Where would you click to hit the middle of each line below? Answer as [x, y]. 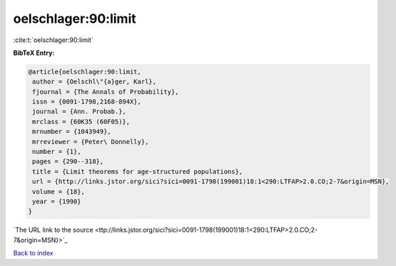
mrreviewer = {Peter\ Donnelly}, [91, 142]
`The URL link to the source [53, 230]
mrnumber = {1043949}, [72, 132]
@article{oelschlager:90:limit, [85, 72]
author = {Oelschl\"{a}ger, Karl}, [95, 82]
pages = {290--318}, [68, 162]
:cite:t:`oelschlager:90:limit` [54, 40]
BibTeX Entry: [34, 53]
